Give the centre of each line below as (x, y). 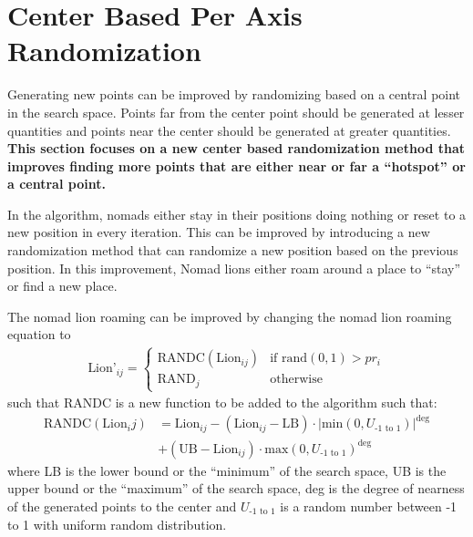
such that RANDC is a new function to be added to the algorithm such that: (222, 403)
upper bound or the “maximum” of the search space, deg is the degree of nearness (236, 488)
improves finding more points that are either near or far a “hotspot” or (236, 165)
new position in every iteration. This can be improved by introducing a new (219, 232)
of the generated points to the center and (122, 506)
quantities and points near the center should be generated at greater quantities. (229, 130)
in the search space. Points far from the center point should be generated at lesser (236, 112)
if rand (289, 359)
